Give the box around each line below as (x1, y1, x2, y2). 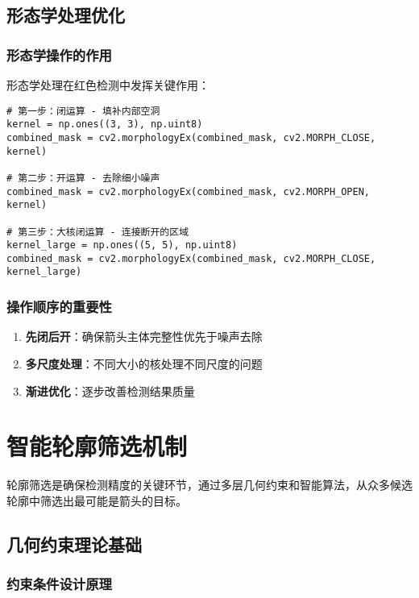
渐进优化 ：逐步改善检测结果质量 (25, 382, 195, 399)
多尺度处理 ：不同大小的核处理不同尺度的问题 (25, 355, 263, 372)
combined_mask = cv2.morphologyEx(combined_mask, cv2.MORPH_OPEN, (6, 185, 371, 197)
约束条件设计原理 (6, 574, 112, 594)
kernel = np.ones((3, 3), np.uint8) (6, 118, 203, 131)
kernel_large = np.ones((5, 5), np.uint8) (6, 239, 238, 251)
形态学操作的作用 (6, 44, 112, 64)
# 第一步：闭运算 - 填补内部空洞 (6, 105, 160, 117)
